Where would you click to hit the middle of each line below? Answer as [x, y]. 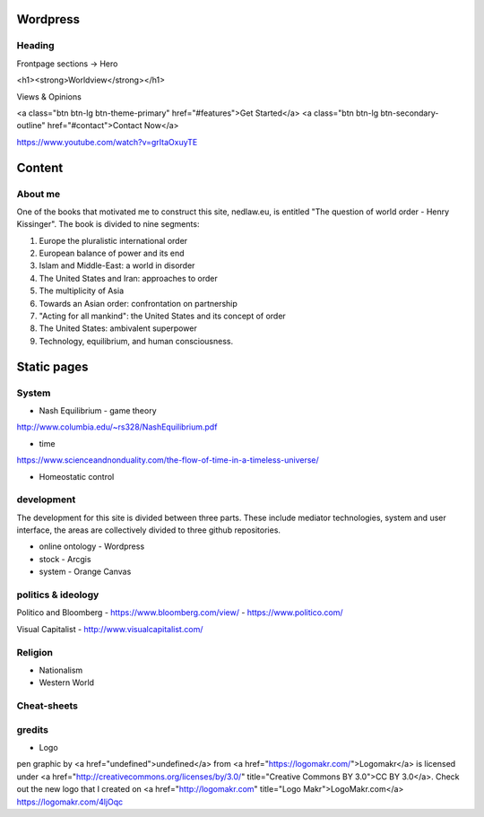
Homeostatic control [77, 476]
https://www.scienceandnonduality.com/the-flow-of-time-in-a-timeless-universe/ [168, 460]
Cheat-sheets [47, 706]
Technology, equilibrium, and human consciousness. [136, 341]
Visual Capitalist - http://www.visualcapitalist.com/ [110, 629]
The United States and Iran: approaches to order [129, 278]
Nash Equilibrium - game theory [98, 410]
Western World [66, 682]
